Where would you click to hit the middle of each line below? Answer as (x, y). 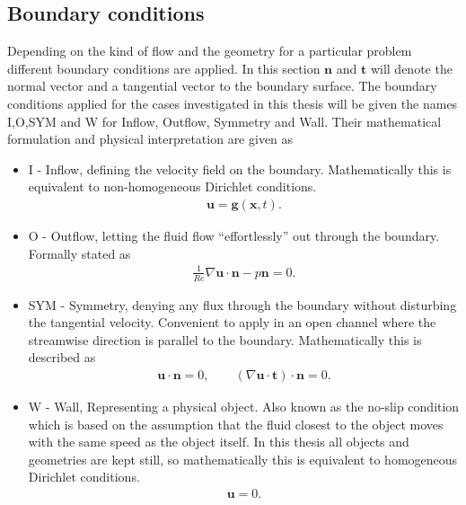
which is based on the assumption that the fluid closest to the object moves (236, 424)
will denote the (411, 68)
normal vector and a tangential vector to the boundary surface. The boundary (222, 86)
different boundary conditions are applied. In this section (164, 68)
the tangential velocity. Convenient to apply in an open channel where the (232, 322)
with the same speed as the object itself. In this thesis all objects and (219, 442)
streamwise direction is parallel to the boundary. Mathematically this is (225, 339)
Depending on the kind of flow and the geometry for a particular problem (210, 51)
